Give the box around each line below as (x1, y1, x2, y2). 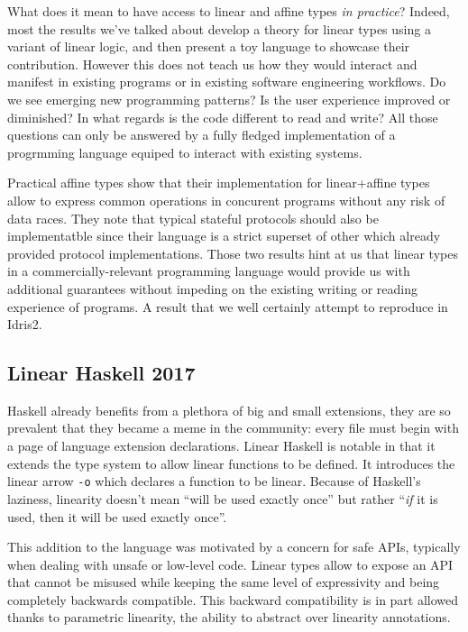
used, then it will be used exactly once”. (7, 507, 227, 526)
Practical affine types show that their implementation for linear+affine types (7, 173, 430, 192)
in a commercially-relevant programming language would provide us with (7, 261, 410, 280)
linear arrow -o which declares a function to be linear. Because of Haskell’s (7, 472, 421, 490)
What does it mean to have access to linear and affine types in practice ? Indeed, (7, 2, 450, 20)
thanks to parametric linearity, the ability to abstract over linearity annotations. (7, 608, 451, 627)
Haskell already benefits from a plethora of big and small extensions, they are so (7, 400, 451, 419)
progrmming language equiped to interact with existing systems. (7, 142, 362, 161)
